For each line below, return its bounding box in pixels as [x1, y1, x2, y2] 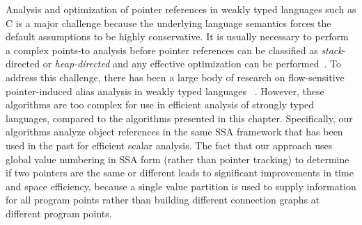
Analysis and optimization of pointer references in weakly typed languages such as [6, 2, 356, 16]
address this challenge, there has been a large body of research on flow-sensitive [6, 69, 345, 84]
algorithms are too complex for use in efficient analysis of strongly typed [6, 97, 315, 112]
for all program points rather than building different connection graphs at [6, 192, 320, 207]
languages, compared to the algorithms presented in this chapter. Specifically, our [6, 110, 353, 125]
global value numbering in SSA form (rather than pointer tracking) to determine [6, 151, 349, 166]
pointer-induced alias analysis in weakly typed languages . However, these [6, 83, 324, 98]
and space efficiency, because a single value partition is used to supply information [6, 178, 356, 193]
